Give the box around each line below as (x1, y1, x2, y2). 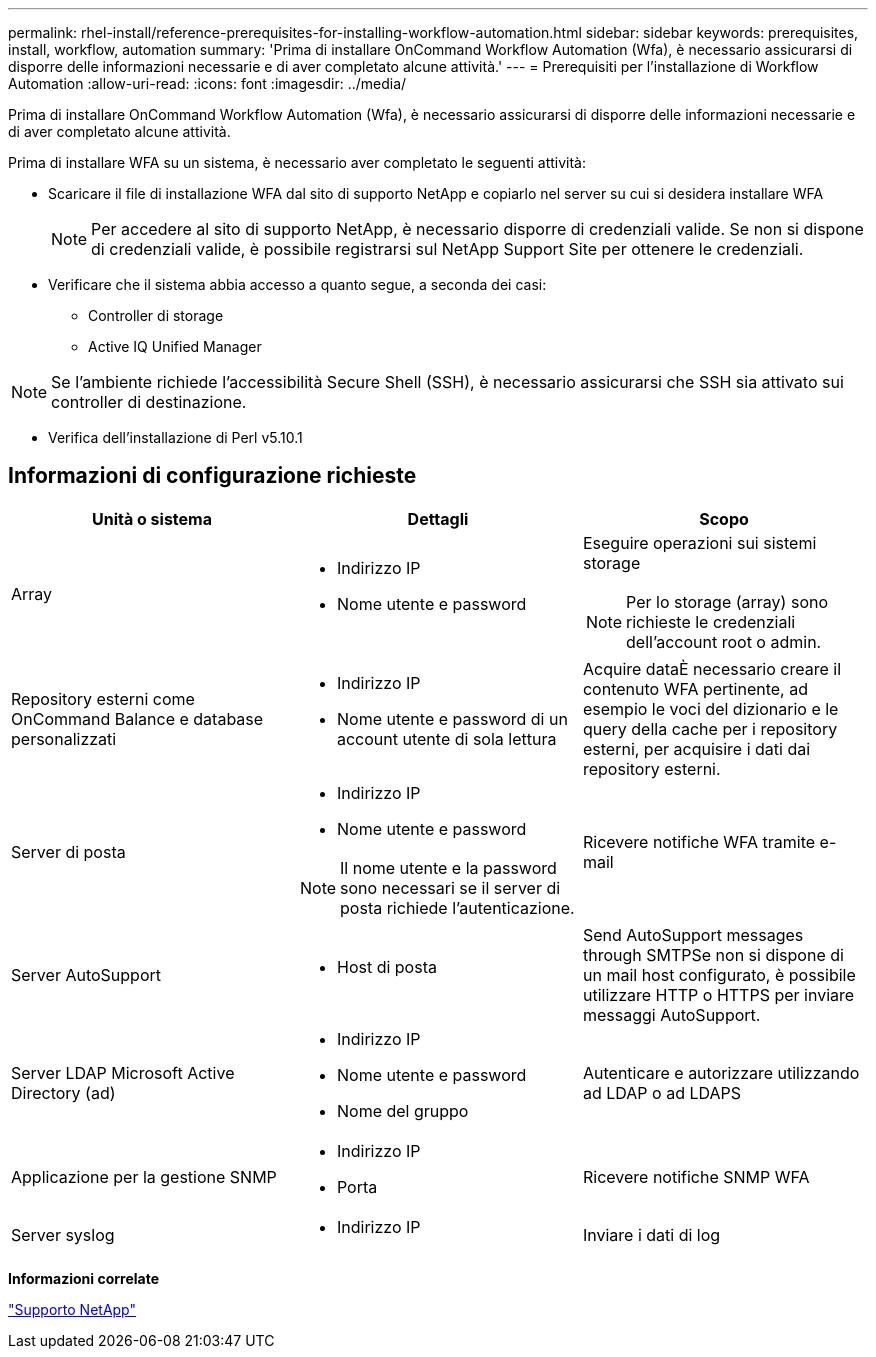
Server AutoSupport (11, 964, 161, 985)
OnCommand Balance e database (11, 708, 264, 729)
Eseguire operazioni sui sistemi (582, 532, 817, 553)
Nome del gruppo (336, 1100, 469, 1121)
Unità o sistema (91, 508, 212, 529)
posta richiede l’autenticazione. (340, 897, 575, 918)
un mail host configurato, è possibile (582, 964, 856, 985)
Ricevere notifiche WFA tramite (582, 831, 816, 852)
